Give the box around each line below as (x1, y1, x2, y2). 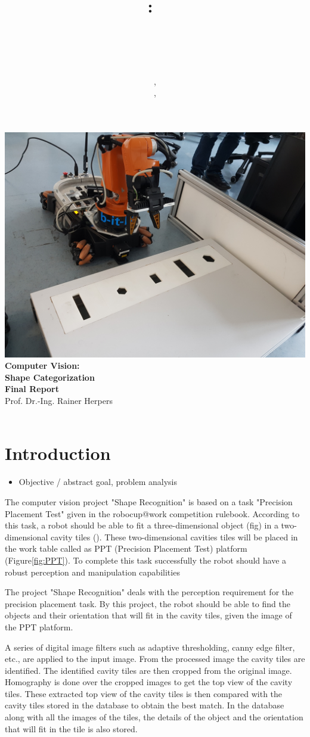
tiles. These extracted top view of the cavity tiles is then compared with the (5, 687, 283, 699)
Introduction (5, 441, 111, 465)
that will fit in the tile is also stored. (5, 722, 138, 735)
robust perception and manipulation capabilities (5, 565, 180, 578)
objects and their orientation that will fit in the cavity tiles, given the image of (5, 609, 292, 621)
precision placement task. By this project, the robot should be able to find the (5, 597, 290, 609)
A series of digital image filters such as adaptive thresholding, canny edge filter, (5, 640, 295, 653)
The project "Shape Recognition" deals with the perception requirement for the (5, 586, 294, 598)
